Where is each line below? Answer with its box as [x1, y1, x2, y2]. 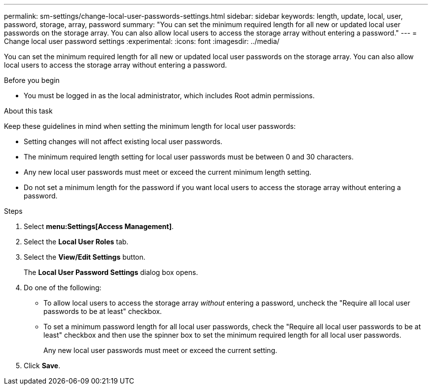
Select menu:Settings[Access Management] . [24, 222, 174, 231]
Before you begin [4, 76, 60, 84]
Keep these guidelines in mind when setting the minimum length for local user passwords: [4, 122, 296, 130]
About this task [4, 107, 53, 115]
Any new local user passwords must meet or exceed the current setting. [43, 346, 278, 354]
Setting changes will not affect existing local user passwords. [24, 137, 222, 146]
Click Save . [24, 361, 61, 370]
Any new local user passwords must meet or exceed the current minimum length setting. [24, 168, 312, 176]
